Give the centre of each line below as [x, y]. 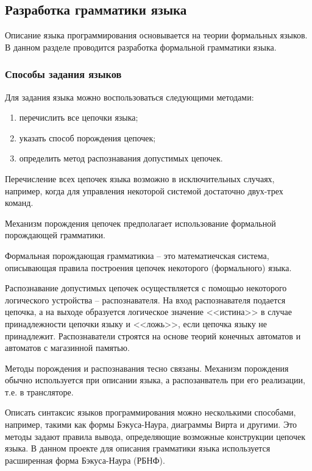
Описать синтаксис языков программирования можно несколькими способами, [151, 412]
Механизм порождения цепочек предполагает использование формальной [140, 223]
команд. [19, 203]
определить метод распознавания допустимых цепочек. [121, 158]
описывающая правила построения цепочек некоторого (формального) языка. [148, 267]
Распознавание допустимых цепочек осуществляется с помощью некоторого [146, 288]
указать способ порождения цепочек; [87, 137]
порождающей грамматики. [55, 235]
